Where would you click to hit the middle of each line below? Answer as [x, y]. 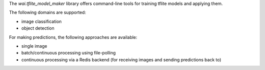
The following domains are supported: [48, 13]
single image [34, 46]
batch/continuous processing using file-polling [69, 53]
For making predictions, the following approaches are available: [73, 37]
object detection [38, 28]
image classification [41, 21]
